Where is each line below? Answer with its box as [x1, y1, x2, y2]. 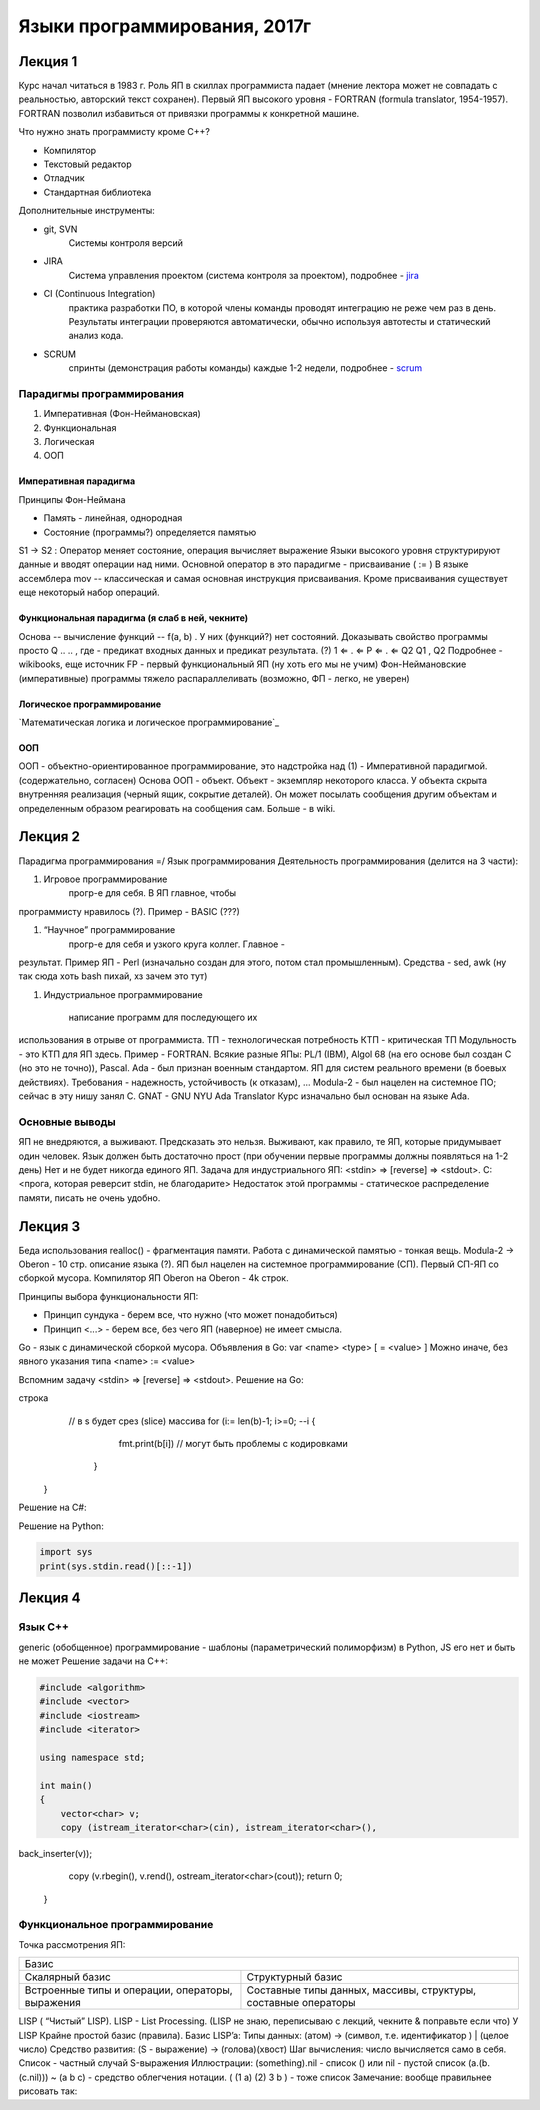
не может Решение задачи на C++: [18, 1655, 169, 1667]
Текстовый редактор [43, 158, 132, 170]
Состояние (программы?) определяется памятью [43, 526, 257, 538]
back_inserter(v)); [18, 1847, 93, 1859]
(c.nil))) [18, 2071, 49, 2083]
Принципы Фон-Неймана [18, 493, 126, 505]
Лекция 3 [18, 1218, 80, 1235]
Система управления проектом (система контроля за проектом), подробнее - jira [68, 269, 419, 281]
